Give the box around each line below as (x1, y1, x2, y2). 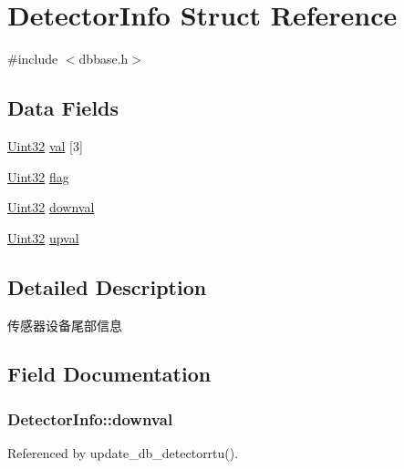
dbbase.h (78, 49, 129, 68)
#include (7, 49, 58, 68)
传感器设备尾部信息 (7, 315, 122, 334)
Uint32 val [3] (7, 136, 83, 155)
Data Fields (7, 94, 119, 122)
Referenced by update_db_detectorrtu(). (7, 444, 239, 463)
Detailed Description (7, 272, 207, 301)
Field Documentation (7, 360, 212, 388)
